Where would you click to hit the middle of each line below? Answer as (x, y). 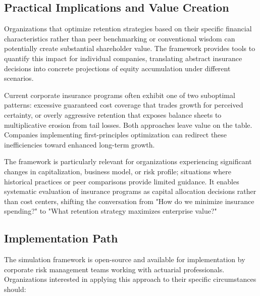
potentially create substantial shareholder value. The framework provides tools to (130, 48)
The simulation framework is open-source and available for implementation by (125, 259)
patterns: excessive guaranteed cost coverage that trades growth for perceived (124, 105)
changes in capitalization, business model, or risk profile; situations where (118, 171)
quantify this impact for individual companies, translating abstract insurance (123, 58)
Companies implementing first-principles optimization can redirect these (116, 135)
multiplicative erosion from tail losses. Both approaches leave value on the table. (128, 125)
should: (15, 289)
